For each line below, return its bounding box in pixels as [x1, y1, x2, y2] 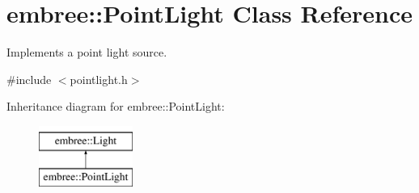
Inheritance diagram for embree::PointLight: [6, 98, 225, 115]
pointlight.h [70, 70, 128, 87]
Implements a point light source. [6, 44, 167, 61]
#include [6, 70, 52, 87]
